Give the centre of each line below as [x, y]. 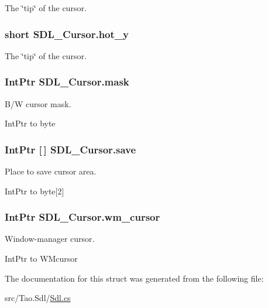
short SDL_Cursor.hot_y [67, 34]
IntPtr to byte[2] [35, 191]
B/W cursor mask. [38, 103]
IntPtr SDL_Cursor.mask [67, 82]
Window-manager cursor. [50, 239]
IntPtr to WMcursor [41, 259]
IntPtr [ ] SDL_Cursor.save [71, 149]
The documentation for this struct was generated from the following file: [134, 278]
